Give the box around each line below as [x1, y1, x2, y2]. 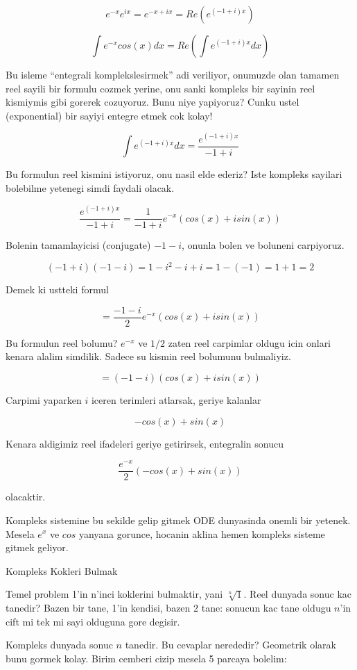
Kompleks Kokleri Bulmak [6, 563, 118, 578]
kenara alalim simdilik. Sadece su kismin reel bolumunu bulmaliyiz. [6, 349, 291, 363]
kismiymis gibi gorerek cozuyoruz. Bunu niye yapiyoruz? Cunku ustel [6, 95, 299, 109]
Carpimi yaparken [6, 393, 82, 407]
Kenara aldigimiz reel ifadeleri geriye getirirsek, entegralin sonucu [6, 436, 284, 450]
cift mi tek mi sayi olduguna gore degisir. [6, 614, 180, 628]
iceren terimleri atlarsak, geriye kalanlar [91, 393, 261, 407]
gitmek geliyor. [6, 540, 69, 555]
